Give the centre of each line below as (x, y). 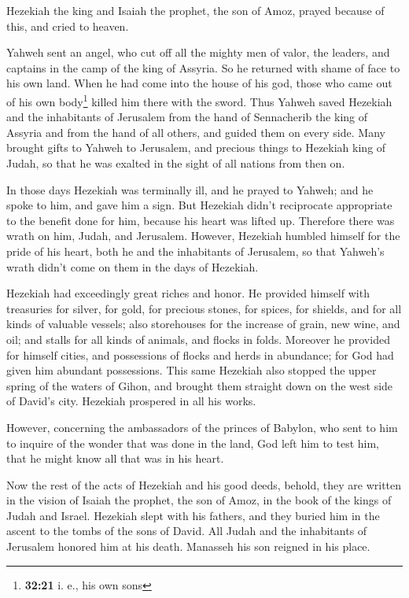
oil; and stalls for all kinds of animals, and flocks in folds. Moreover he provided (198, 339)
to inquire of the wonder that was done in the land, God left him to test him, (193, 443)
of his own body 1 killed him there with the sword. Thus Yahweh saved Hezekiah (199, 100)
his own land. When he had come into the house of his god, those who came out (199, 83)
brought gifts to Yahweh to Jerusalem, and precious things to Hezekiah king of (196, 148)
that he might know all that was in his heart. (115, 458)
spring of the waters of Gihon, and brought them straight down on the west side (200, 385)
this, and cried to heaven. (68, 26)
